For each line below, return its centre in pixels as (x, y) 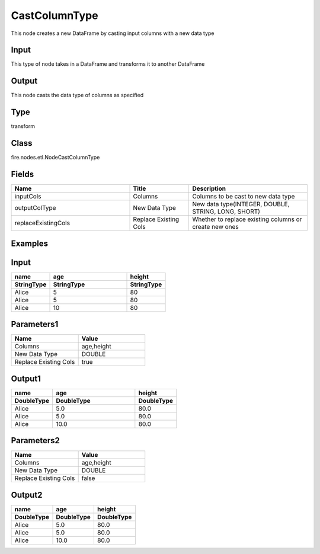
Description (209, 188)
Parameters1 (35, 324)
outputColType (35, 208)
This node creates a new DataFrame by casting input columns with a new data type (113, 33)
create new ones (216, 227)
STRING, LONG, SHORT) (226, 212)
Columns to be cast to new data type (244, 197)
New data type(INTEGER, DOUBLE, (241, 204)
